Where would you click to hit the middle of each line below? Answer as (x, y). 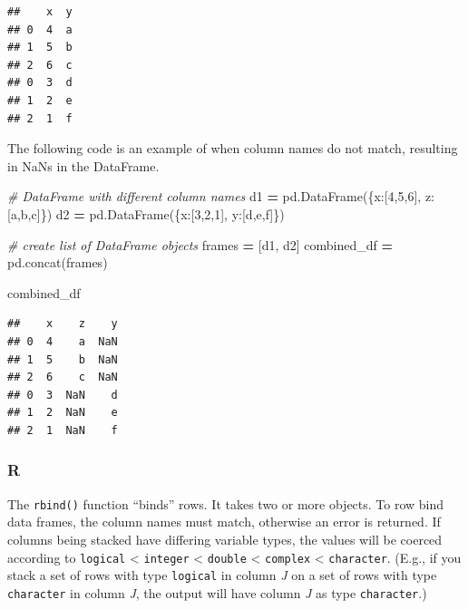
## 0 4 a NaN (63, 341)
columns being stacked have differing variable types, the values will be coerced (225, 539)
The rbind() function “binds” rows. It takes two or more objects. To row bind (226, 503)
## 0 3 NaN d (63, 395)
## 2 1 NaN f (63, 430)
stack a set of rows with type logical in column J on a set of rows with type (222, 575)
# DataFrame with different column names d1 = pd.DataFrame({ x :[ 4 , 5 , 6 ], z (219, 196)
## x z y (63, 324)
